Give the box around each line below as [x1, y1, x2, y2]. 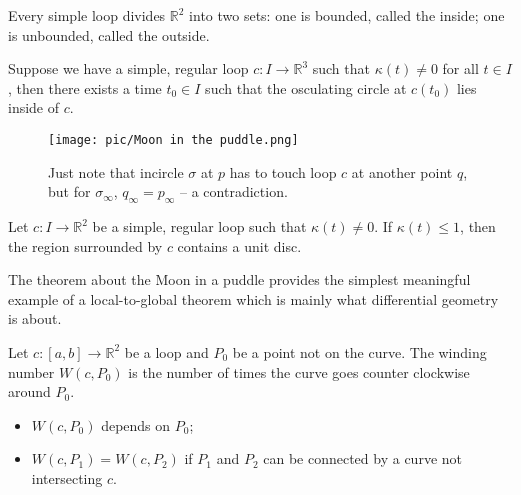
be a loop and [124, 341, 209, 362]
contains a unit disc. [177, 235, 302, 256]
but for [48, 181, 91, 202]
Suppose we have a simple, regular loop [8, 58, 249, 79]
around [8, 381, 51, 402]
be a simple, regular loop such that [92, 216, 307, 237]
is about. [8, 308, 62, 329]
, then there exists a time [8, 77, 162, 98]
